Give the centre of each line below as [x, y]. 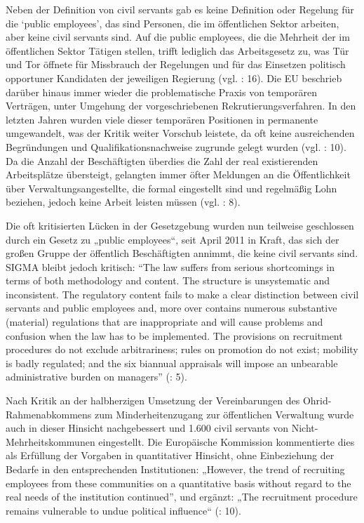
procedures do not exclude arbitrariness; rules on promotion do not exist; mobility [182, 349]
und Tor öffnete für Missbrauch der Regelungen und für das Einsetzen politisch [176, 64]
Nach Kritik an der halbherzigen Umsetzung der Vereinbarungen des [153, 400]
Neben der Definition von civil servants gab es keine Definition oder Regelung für [180, 9]
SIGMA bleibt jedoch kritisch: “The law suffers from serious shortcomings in [170, 266]
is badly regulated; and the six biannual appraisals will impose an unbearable [172, 363]
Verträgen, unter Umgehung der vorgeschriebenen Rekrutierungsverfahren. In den [181, 106]
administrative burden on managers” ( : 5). [96, 377]
